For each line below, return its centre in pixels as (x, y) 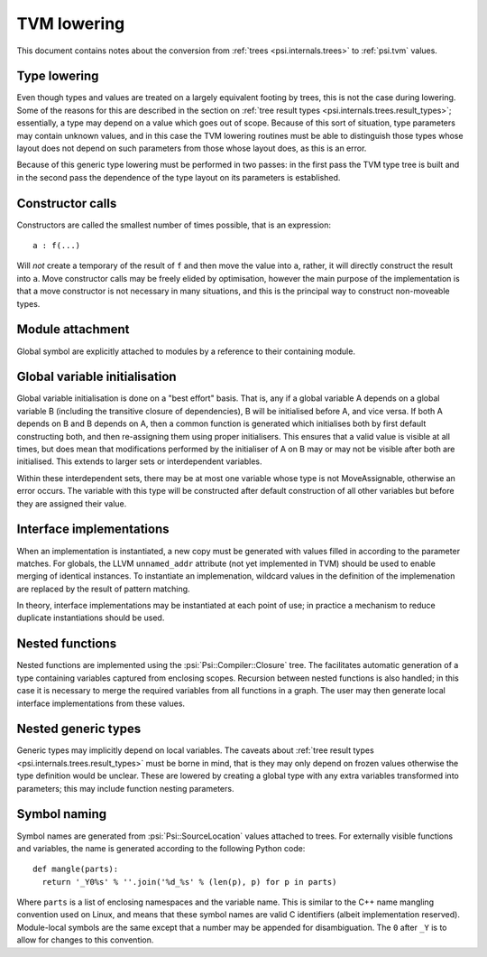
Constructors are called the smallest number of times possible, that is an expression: (174, 225)
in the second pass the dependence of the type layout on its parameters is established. (179, 177)
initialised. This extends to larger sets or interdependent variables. (139, 461)
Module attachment (73, 330)
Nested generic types (79, 729)
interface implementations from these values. (101, 703)
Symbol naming (62, 814)
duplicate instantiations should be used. (91, 618)
